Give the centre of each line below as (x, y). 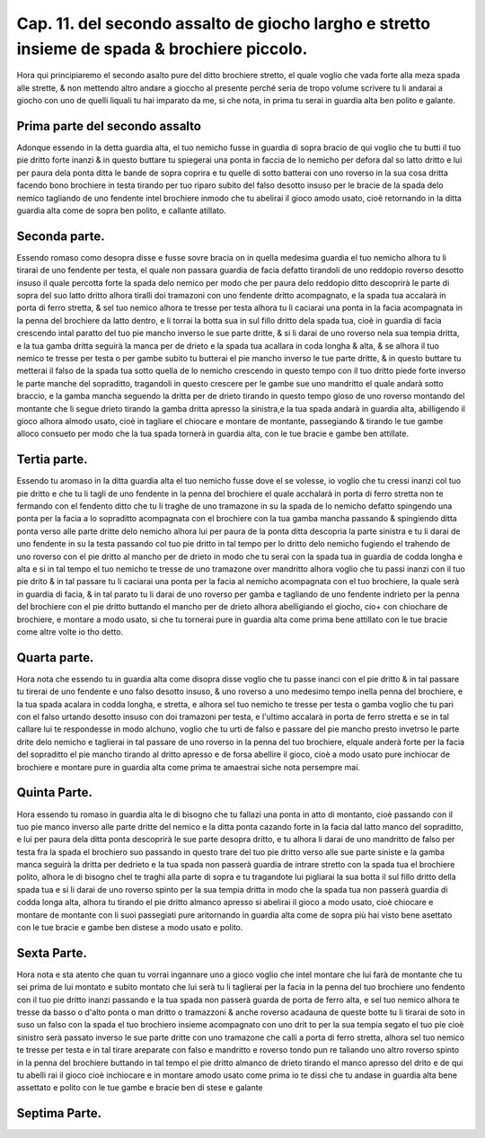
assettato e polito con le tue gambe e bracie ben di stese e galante (140, 1088)
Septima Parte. (59, 1113)
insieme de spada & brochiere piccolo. (162, 49)
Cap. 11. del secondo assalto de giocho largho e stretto (224, 23)
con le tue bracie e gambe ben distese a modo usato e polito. (130, 928)
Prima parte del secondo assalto (109, 126)
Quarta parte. (55, 658)
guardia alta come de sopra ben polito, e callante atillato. (121, 210)
